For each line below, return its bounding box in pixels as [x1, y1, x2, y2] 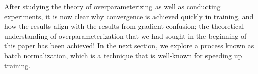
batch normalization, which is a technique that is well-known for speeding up [4, 50, 242, 60]
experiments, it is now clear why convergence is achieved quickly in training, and [4, 11, 254, 21]
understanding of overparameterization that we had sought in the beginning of [4, 30, 247, 41]
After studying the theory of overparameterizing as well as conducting [4, 1, 221, 11]
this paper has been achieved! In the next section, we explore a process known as [4, 40, 254, 51]
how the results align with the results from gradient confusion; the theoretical [4, 21, 244, 31]
